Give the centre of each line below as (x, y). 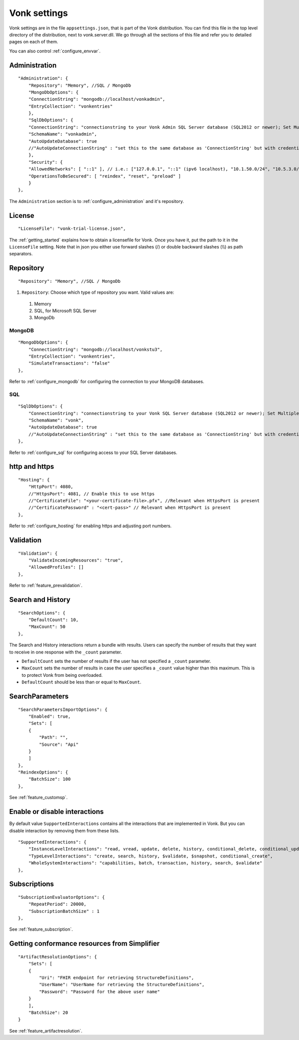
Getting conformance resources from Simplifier (84, 943)
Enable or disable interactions (57, 812)
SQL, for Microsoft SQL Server (65, 311)
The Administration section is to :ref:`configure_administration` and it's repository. (97, 201)
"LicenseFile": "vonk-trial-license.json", (72, 229)
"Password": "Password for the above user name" (100, 992)
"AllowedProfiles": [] (56, 567)
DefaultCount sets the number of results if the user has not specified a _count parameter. (116, 661)
